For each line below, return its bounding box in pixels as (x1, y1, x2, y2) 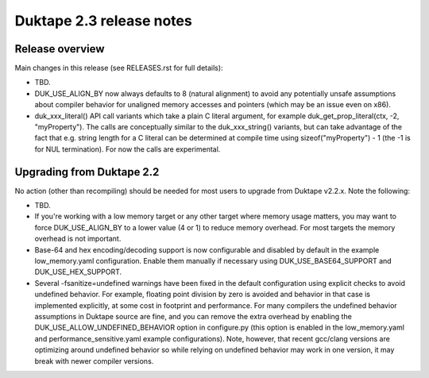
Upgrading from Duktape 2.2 (14, 165, 160, 179)
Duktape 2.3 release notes (14, 12, 192, 29)
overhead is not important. (34, 234, 122, 244)
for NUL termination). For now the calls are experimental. (34, 144, 221, 154)
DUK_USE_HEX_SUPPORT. (34, 267, 122, 277)
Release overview (14, 42, 105, 56)
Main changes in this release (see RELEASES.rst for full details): (14, 64, 223, 73)
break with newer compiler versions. (34, 356, 154, 365)
